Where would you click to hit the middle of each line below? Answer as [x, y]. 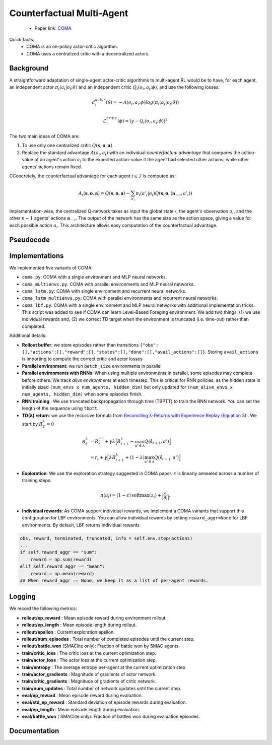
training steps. [37, 481]
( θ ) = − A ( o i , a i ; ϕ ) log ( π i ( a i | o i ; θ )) [143, 103]
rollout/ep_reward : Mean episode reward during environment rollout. [94, 618]
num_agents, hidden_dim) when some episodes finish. [82, 394]
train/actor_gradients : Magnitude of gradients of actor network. [89, 674]
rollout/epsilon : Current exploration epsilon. [69, 632]
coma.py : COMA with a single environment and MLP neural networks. [94, 277]
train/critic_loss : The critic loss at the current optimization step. [89, 653]
